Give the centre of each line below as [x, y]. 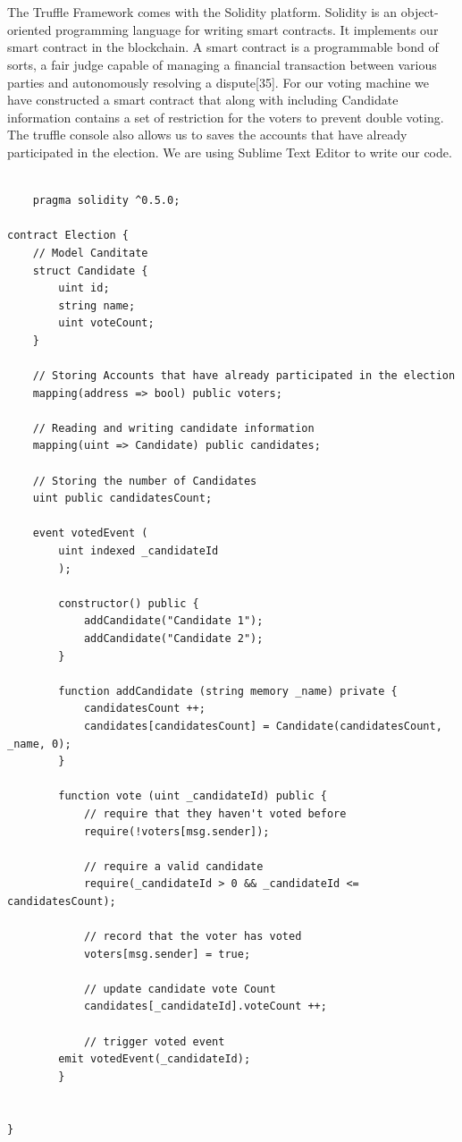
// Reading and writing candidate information [173, 428]
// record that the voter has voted [193, 937]
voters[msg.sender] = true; [167, 954]
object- [420, 12]
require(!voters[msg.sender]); [176, 831]
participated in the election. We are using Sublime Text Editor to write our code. [230, 152]
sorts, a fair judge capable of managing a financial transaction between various [222, 64]
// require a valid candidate [173, 866]
